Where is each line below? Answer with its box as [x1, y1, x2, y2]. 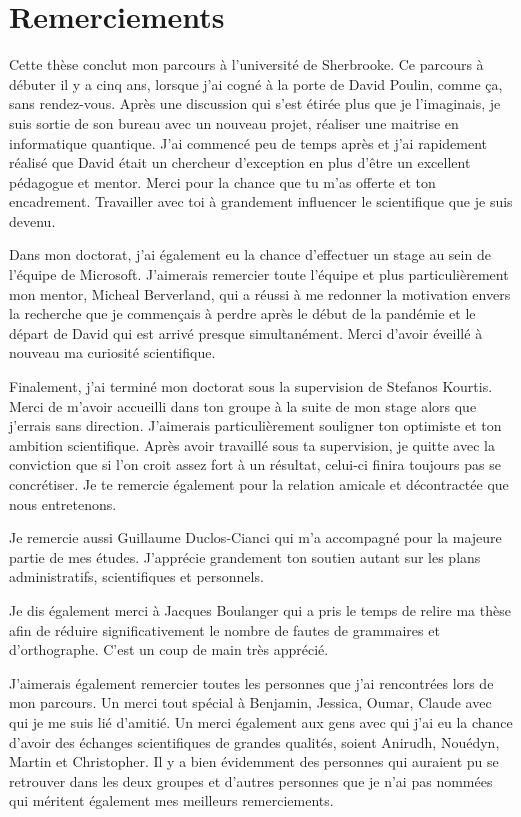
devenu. [9, 210, 56, 231]
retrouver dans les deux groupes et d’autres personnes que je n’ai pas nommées [9, 770, 493, 791]
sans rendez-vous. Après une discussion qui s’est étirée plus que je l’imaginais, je [9, 93, 501, 114]
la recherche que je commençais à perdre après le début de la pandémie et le [9, 303, 476, 324]
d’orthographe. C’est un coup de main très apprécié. [9, 639, 329, 660]
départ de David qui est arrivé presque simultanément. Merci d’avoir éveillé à [9, 322, 483, 343]
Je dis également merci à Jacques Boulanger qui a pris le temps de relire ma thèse [9, 599, 511, 620]
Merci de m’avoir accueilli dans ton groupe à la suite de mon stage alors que [9, 395, 477, 416]
